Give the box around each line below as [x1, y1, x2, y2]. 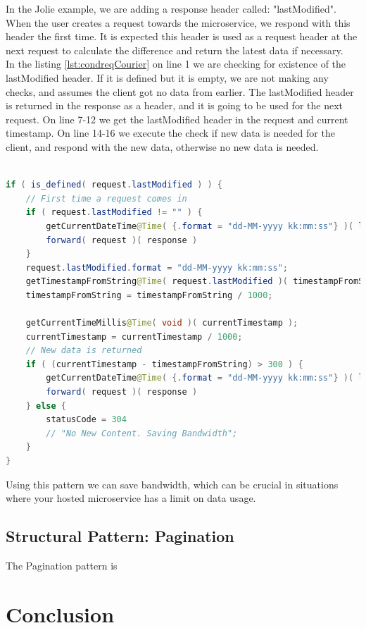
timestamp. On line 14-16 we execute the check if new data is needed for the [6, 125, 335, 140]
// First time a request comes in [25, 193, 187, 204]
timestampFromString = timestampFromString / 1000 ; [25, 290, 273, 300]
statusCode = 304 [46, 414, 127, 425]
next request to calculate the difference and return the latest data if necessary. [6, 42, 343, 57]
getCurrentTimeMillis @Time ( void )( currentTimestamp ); [25, 318, 298, 328]
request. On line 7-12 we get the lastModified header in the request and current [6, 111, 348, 126]
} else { [25, 400, 66, 411]
